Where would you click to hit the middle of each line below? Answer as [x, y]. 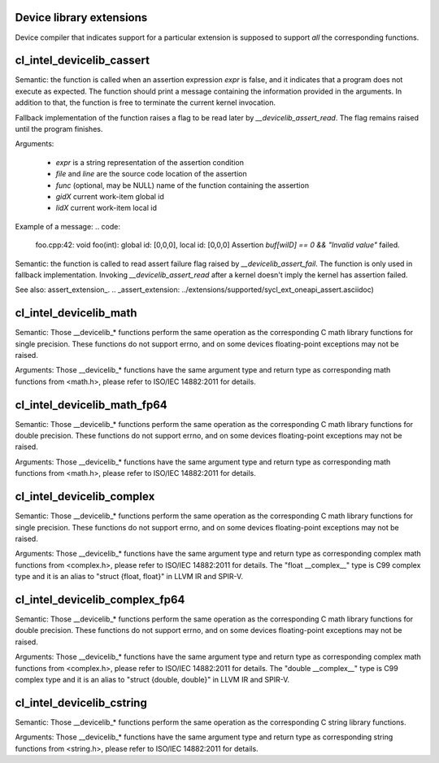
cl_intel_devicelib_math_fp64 [91, 405]
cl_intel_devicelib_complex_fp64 [100, 599]
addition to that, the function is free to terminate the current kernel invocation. [146, 102]
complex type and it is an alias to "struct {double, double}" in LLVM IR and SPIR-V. [152, 679]
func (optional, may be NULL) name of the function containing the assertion [182, 185]
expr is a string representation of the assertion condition [150, 162]
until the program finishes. [59, 129]
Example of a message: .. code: [68, 226]
